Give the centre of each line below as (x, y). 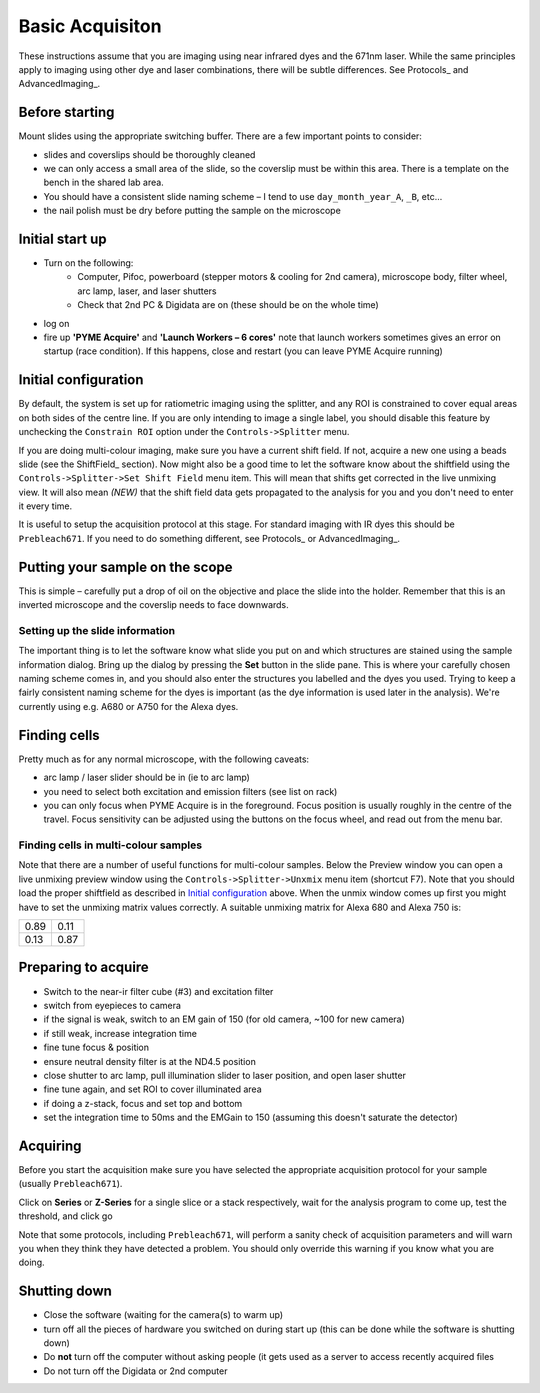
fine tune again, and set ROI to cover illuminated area (152, 1089)
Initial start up (62, 239)
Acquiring (50, 1145)
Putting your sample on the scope (126, 566)
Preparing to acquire (83, 967)
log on (56, 323)
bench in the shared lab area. (103, 182)
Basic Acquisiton (90, 26)
